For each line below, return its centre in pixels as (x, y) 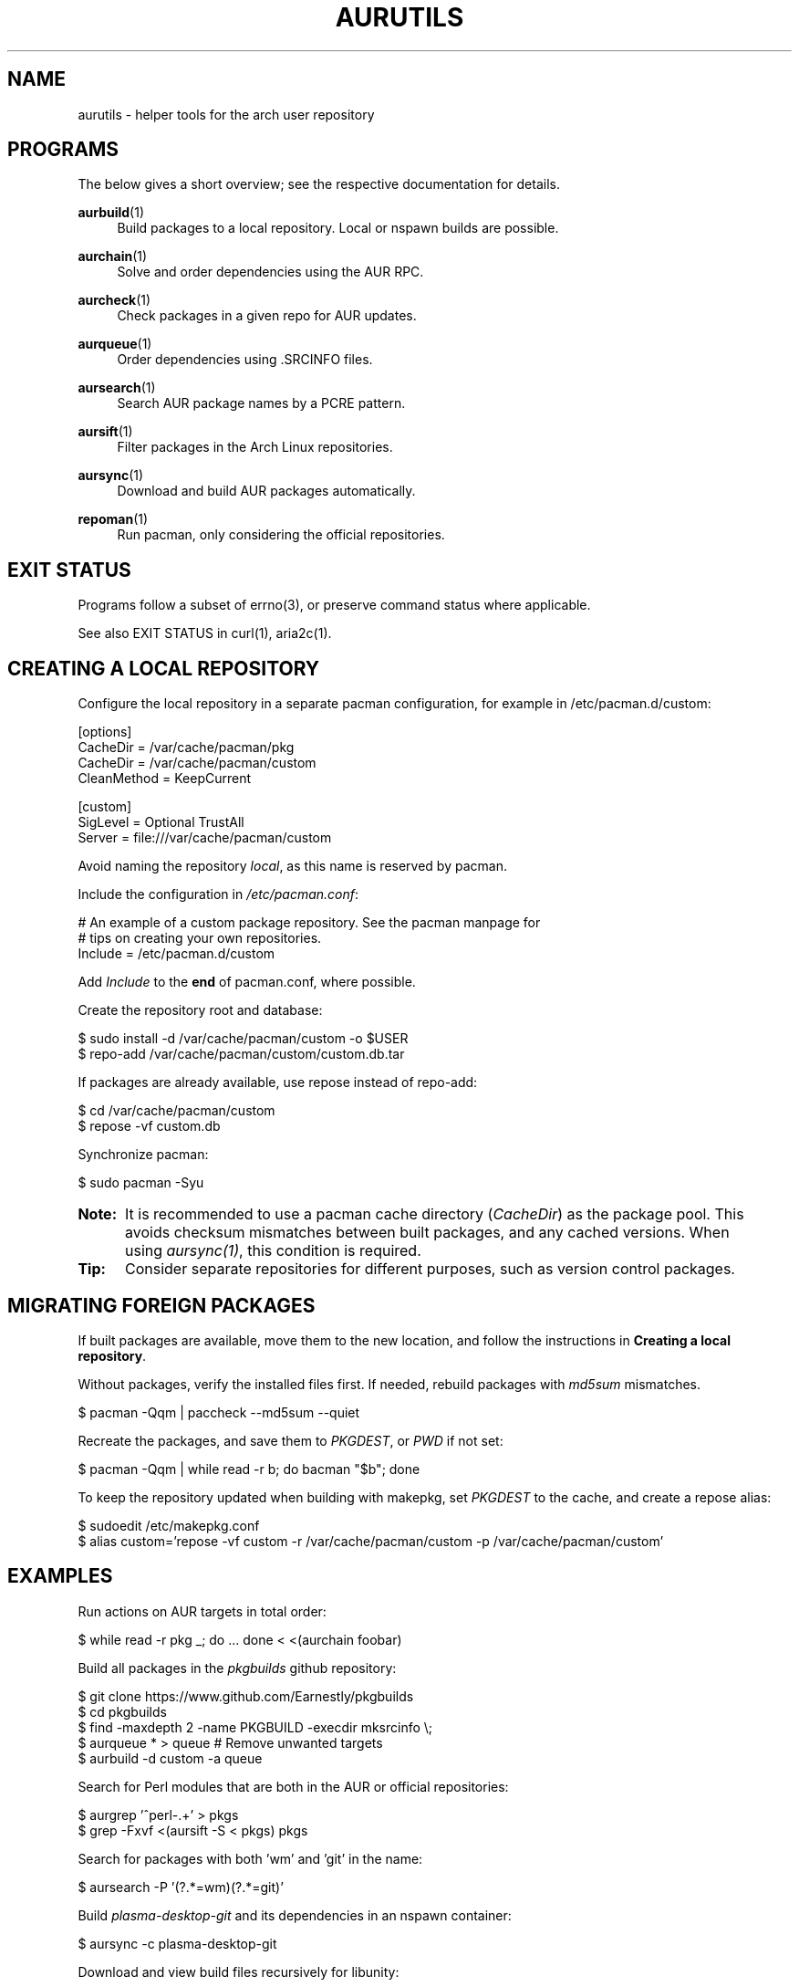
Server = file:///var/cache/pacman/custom (205, 838)
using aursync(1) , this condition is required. (273, 1251)
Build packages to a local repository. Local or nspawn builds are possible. (338, 228)
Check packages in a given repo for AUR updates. (267, 316)
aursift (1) (105, 432)
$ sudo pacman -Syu (141, 1183)
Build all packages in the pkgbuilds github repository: (237, 1668)
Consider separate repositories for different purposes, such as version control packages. (430, 1269)
